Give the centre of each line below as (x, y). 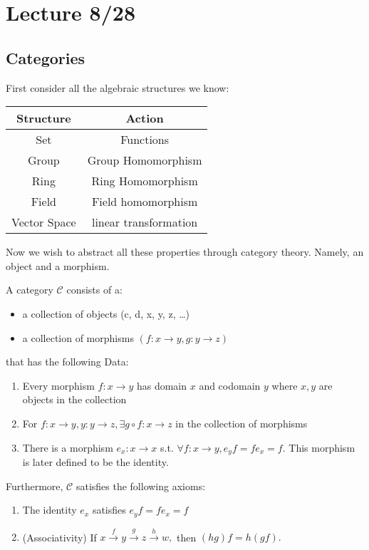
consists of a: (94, 290)
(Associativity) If (59, 537)
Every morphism (58, 385)
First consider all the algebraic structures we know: (118, 87)
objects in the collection (74, 399)
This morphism (322, 447)
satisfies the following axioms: (141, 486)
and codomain (230, 385)
